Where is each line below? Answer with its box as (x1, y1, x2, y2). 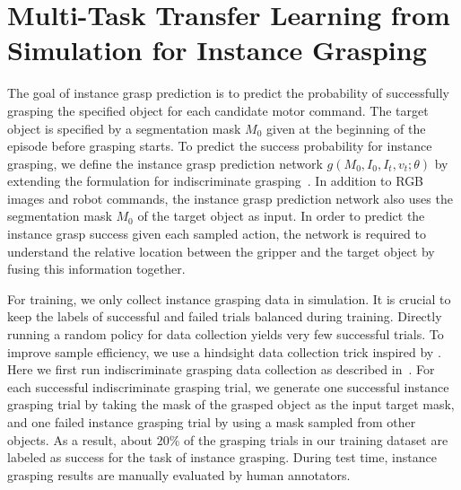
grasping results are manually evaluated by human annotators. (7, 465, 351, 484)
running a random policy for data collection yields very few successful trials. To (7, 325, 444, 344)
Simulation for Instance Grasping (7, 31, 427, 68)
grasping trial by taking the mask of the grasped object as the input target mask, (7, 395, 455, 414)
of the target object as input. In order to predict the (137, 206, 425, 225)
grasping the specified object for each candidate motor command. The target (7, 101, 429, 119)
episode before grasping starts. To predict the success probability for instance (7, 136, 432, 155)
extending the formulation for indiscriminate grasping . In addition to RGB (7, 171, 424, 190)
